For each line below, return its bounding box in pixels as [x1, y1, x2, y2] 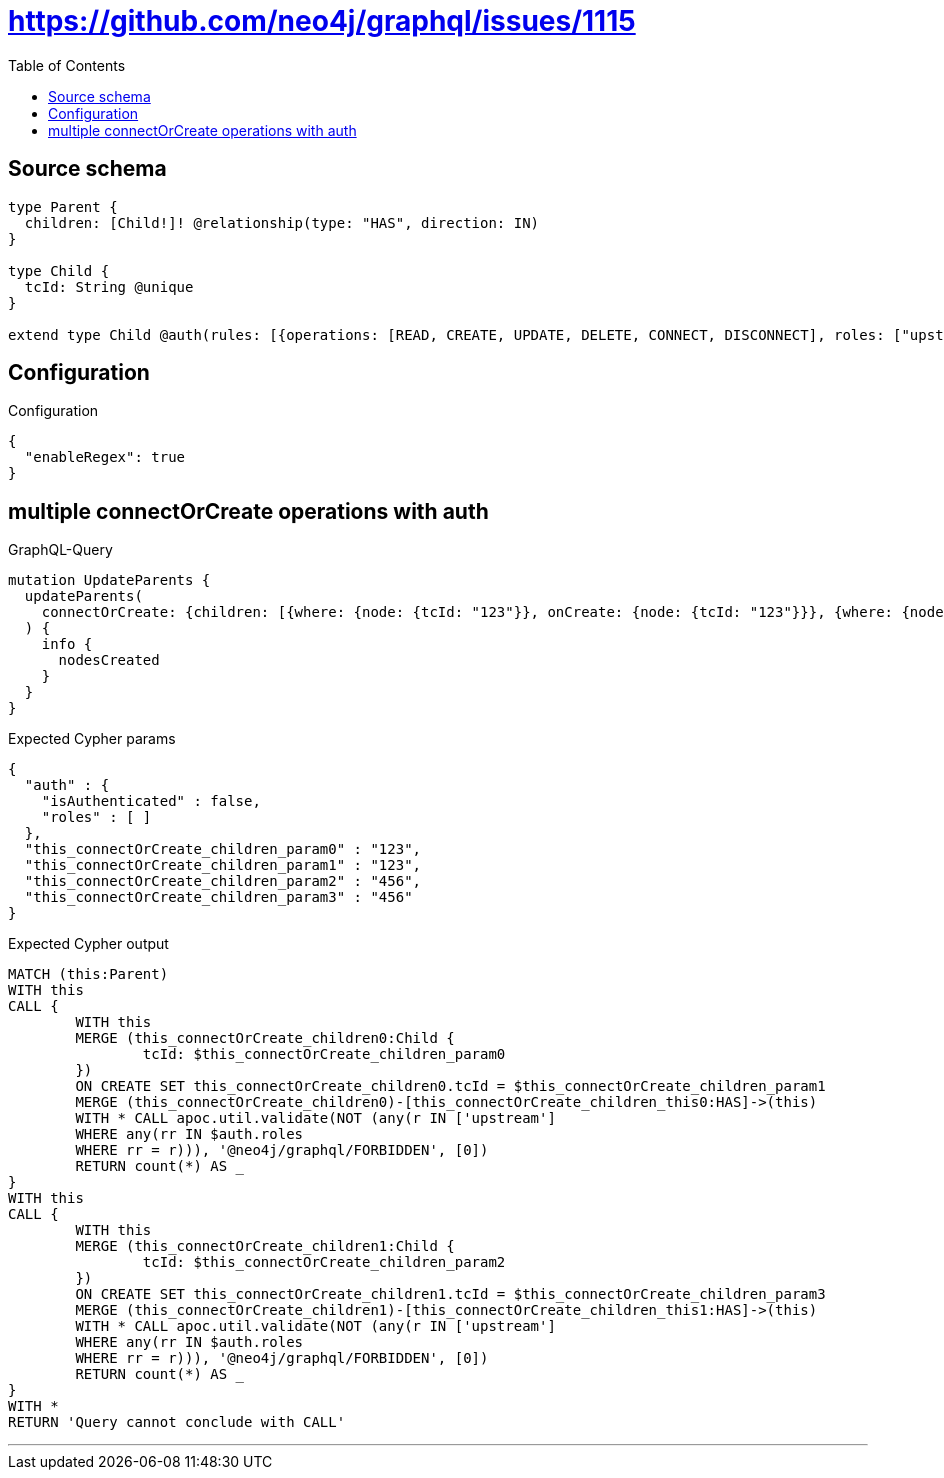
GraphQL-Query [8, 541, 113, 559]
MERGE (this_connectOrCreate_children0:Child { [75, 1030, 455, 1047]
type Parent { [8, 198, 118, 215]
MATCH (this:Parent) [8, 966, 169, 983]
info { [41, 636, 93, 653]
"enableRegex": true [24, 449, 186, 466]
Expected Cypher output [8, 935, 169, 953]
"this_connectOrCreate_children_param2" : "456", [24, 873, 422, 890]
